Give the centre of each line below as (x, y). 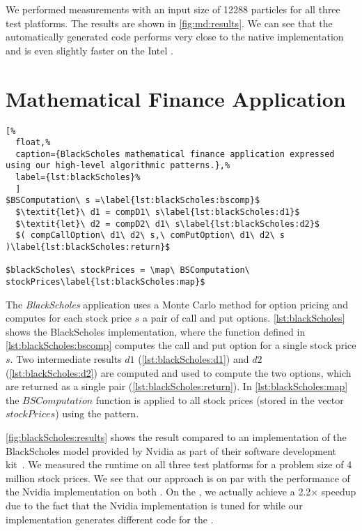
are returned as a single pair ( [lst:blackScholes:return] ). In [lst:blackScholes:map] (177, 386)
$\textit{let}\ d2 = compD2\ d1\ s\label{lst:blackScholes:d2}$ (168, 224)
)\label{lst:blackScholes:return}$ (88, 247)
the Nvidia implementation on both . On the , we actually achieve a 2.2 (158, 492)
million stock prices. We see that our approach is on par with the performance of (178, 478)
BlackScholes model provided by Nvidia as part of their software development (171, 450)
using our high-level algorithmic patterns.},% (118, 166)
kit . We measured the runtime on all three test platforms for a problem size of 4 (179, 464)
